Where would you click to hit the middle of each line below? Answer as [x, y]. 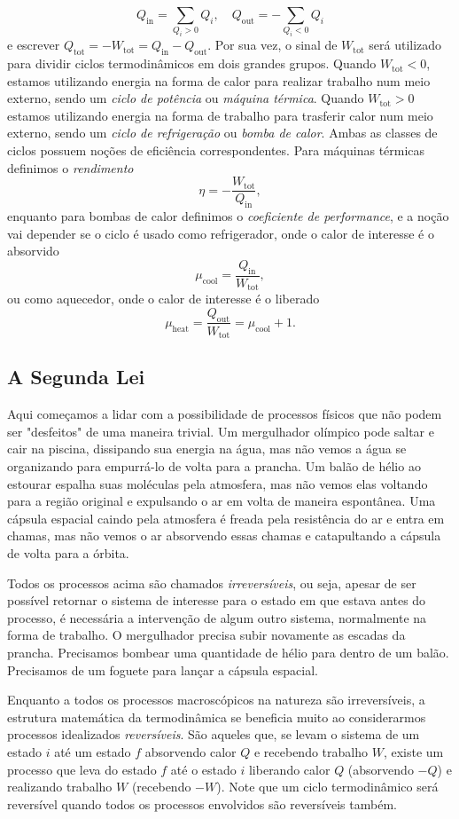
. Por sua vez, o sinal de [272, 45]
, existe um [413, 751]
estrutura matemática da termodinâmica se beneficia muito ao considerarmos [217, 717]
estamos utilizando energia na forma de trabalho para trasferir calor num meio [220, 115]
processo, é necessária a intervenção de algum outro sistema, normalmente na [217, 617]
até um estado [93, 751]
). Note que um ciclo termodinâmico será [327, 787]
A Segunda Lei [76, 377]
